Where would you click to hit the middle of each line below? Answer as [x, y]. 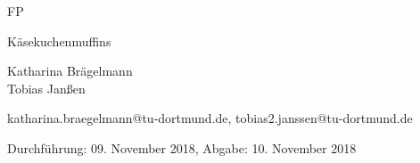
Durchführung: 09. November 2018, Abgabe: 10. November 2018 [182, 147]
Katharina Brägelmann [70, 71]
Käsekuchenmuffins [59, 41]
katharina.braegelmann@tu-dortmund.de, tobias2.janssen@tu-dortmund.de [210, 118]
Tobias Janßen [46, 88]
